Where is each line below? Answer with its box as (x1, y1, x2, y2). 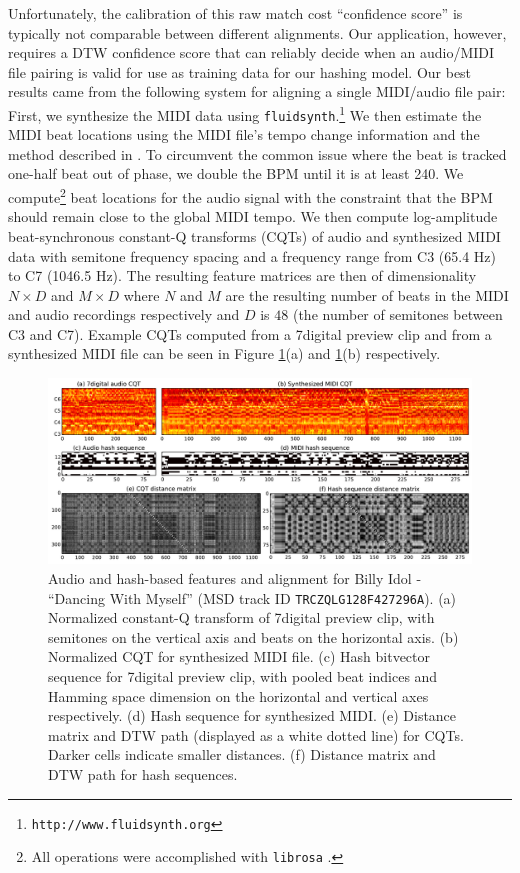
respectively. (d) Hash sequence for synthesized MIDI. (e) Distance (48, 705, 457, 726)
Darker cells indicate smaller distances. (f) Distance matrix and (48, 744, 436, 765)
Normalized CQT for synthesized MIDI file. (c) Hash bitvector (48, 646, 431, 667)
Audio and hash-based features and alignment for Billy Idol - (48, 567, 422, 588)
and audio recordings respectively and (8, 304, 240, 325)
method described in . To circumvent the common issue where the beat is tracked (8, 143, 507, 164)
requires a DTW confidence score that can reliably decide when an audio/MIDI (8, 42, 495, 63)
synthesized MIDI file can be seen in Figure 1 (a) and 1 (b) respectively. (8, 343, 441, 364)
